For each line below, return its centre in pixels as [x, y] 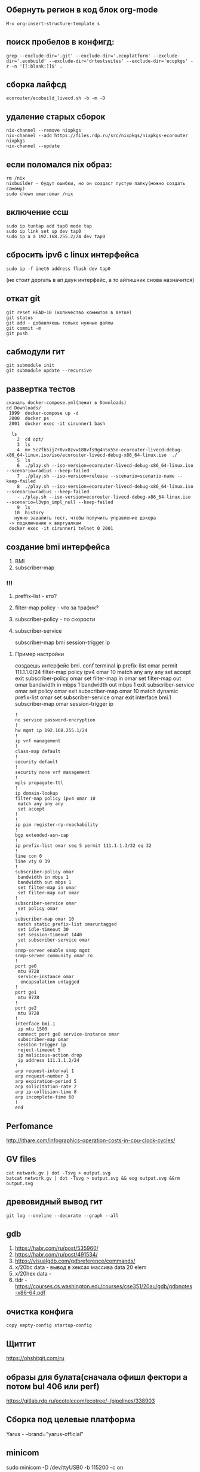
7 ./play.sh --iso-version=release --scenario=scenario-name [96, 476]
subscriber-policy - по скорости [55, 620]
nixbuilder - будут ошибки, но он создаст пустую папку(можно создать [96, 184]
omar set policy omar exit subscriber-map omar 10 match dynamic [96, 691]
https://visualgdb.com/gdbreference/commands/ [75, 1261]
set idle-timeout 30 [43, 930]
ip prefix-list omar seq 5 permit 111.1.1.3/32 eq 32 [83, 846]
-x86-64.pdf [30, 1293]
